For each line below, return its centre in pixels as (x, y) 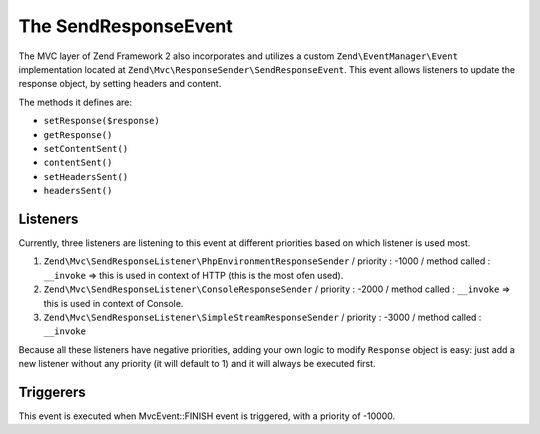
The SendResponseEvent (126, 26)
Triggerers (52, 391)
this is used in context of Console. (113, 303)
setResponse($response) (101, 121)
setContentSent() (86, 148)
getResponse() (78, 134)
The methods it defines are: (75, 102)
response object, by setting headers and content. (120, 84)
